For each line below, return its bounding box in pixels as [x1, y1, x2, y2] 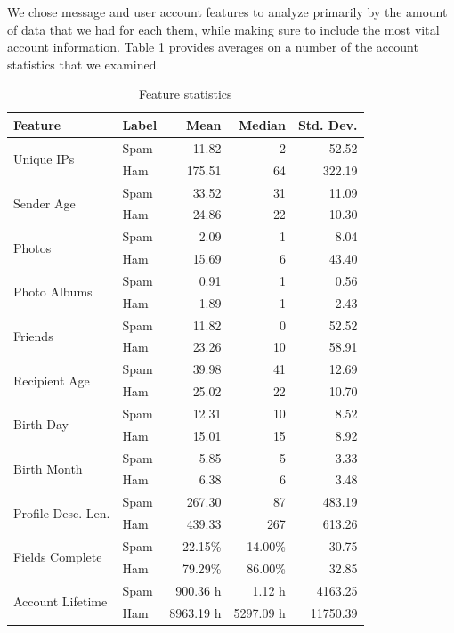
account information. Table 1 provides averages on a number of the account [7, 37, 418, 56]
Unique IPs [13, 150, 75, 168]
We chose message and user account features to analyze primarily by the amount [7, 3, 448, 20]
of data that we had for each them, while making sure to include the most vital [7, 20, 440, 38]
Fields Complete [13, 548, 102, 566]
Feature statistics [138, 85, 232, 103]
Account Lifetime [13, 592, 108, 611]
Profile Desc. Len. [13, 503, 110, 522]
